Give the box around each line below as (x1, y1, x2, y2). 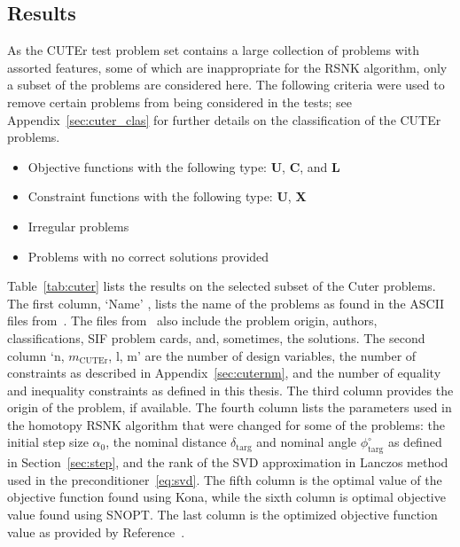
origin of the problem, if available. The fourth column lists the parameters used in (7, 398, 452, 417)
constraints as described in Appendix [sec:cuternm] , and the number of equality (7, 363, 441, 382)
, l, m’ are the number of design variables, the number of (108, 346, 417, 364)
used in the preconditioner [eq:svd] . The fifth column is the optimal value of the (7, 470, 442, 488)
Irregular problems (27, 216, 129, 235)
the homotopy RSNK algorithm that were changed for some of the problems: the (7, 415, 445, 434)
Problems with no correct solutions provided (27, 246, 269, 265)
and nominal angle (256, 433, 357, 451)
